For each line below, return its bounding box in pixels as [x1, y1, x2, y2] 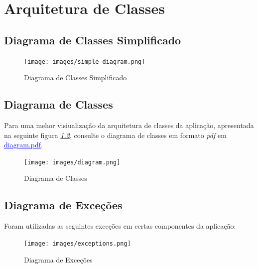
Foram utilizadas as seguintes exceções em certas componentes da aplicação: [4, 221, 236, 231]
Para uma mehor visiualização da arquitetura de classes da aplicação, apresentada [4, 120, 254, 131]
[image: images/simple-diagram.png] [24, 58, 145, 65]
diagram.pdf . [4, 139, 43, 150]
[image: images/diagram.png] [24, 158, 121, 166]
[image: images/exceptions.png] [24, 240, 131, 247]
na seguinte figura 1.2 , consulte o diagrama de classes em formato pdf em [4, 130, 227, 140]
